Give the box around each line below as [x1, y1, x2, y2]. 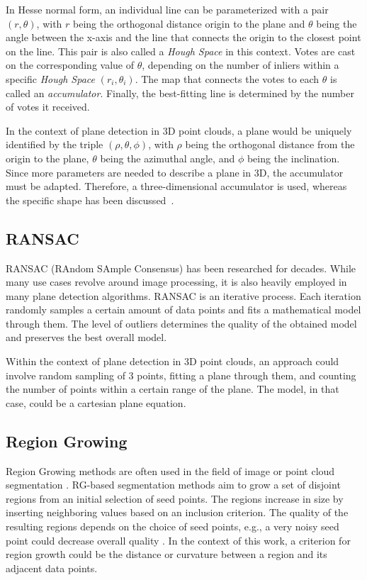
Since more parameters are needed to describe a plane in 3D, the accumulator [6, 164, 344, 179]
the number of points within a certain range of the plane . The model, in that [6, 381, 339, 396]
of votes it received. [6, 99, 90, 114]
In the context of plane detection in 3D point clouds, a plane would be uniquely [6, 123, 352, 138]
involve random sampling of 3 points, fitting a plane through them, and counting [6, 367, 356, 382]
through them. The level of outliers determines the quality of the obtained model [6, 316, 357, 330]
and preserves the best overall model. [6, 330, 167, 345]
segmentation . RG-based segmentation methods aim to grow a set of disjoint [6, 477, 341, 492]
